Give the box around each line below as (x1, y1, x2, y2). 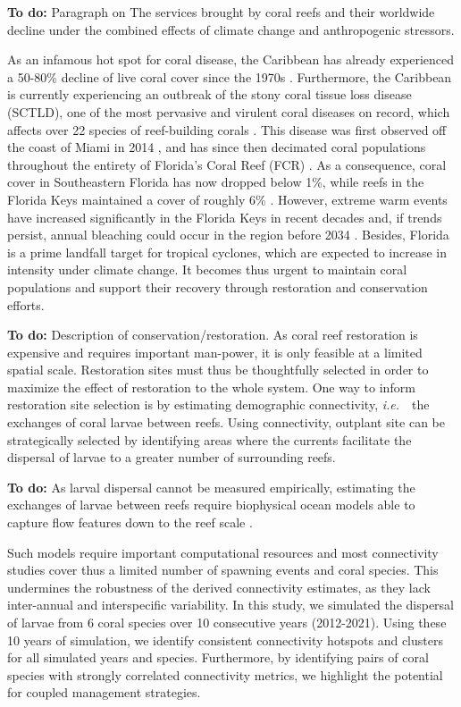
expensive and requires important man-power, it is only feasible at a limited (7, 342, 423, 361)
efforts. (7, 295, 45, 314)
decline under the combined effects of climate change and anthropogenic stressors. (7, 20, 455, 38)
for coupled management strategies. (7, 683, 201, 702)
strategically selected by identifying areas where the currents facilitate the (7, 430, 412, 449)
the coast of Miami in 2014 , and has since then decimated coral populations (7, 138, 426, 156)
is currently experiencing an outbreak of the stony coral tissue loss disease (7, 85, 412, 104)
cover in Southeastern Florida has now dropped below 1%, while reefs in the (7, 173, 424, 191)
